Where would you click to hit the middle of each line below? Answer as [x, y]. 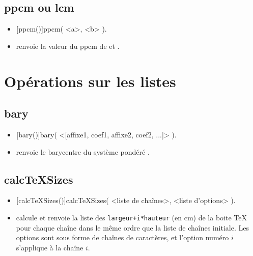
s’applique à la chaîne [50, 247]
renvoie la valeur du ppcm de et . [68, 46]
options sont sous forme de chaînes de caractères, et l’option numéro [122, 237]
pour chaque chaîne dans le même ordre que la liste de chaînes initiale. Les [132, 227]
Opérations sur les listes [90, 81]
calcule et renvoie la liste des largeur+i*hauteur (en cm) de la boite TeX [131, 217]
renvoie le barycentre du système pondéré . [83, 151]
